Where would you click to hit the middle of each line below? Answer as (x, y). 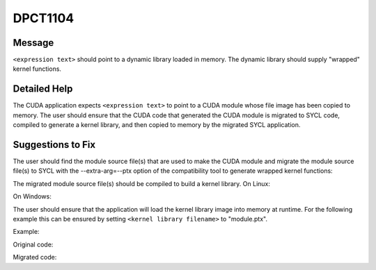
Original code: (33, 244)
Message (33, 43)
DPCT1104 (44, 18)
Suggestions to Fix (54, 145)
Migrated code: (35, 258)
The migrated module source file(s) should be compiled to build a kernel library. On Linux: (142, 183)
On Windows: (32, 196)
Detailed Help (43, 89)
